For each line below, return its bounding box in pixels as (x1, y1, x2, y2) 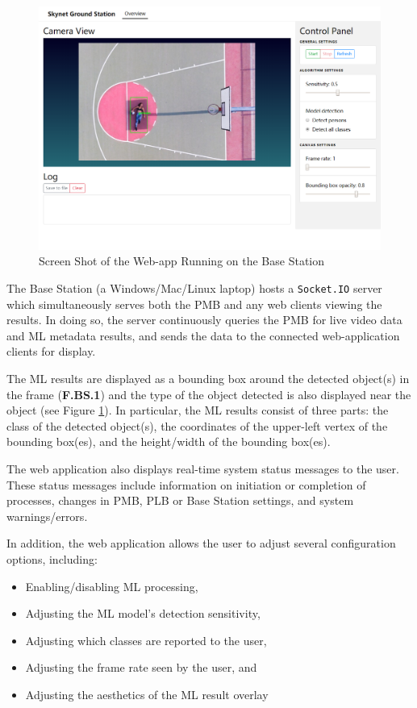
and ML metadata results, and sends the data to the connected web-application (6, 327, 400, 344)
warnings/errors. (6, 507, 88, 524)
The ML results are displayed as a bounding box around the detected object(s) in (6, 370, 410, 387)
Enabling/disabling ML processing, (25, 577, 198, 594)
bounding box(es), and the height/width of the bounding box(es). (6, 433, 331, 450)
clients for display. (6, 343, 96, 360)
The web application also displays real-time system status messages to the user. (6, 460, 399, 477)
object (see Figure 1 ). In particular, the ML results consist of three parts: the (6, 402, 389, 419)
